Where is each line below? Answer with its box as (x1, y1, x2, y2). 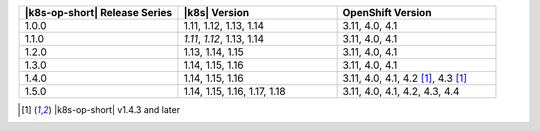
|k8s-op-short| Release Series (24, 6, 173, 19)
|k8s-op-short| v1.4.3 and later (53, 104, 180, 115)
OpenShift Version (342, 6, 432, 19)
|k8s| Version (183, 6, 250, 19)
